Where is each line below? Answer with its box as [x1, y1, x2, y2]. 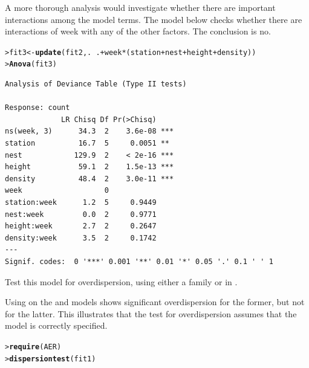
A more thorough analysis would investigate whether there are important [5, 1, 276, 13]
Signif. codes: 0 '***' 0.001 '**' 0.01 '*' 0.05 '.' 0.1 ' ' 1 [5, 257, 273, 266]
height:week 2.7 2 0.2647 [5, 222, 157, 231]
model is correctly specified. [5, 319, 108, 332]
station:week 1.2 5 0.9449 [5, 198, 157, 207]
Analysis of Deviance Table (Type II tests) [5, 80, 187, 89]
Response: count [5, 103, 70, 112]
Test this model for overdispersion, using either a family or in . [5, 275, 238, 288]
